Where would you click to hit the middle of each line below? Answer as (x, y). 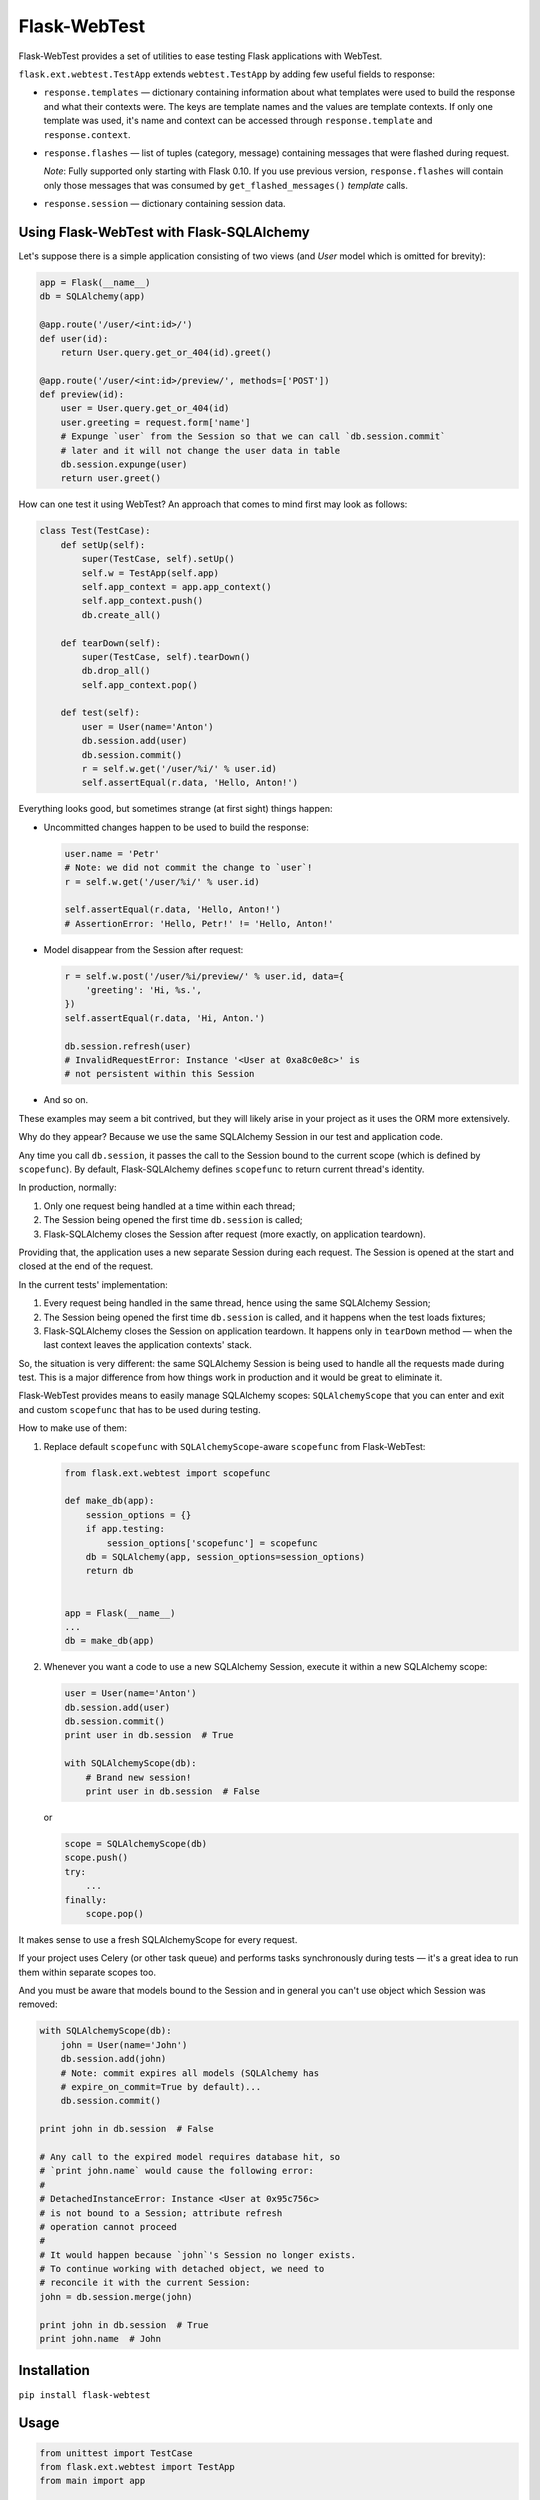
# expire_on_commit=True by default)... (161, 2087)
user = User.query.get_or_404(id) (145, 408)
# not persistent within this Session (159, 1074)
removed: (38, 2004)
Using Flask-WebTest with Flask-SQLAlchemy (164, 231)
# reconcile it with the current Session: (145, 2283)
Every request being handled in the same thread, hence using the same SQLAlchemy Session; (237, 1303)
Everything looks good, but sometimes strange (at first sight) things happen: (175, 809)
